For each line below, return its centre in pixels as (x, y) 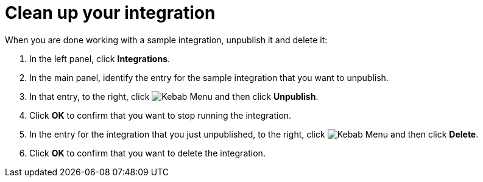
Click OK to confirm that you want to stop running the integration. (160, 115)
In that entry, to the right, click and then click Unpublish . (174, 96)
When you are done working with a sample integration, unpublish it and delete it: (166, 40)
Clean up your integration (110, 13)
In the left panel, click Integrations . (100, 58)
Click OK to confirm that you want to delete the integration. (147, 153)
